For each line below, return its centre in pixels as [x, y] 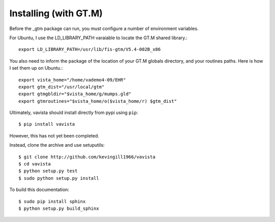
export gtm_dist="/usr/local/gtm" [61, 87]
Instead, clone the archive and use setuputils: [57, 145]
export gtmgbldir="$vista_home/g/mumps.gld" [75, 94]
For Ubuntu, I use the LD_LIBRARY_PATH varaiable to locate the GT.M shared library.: [99, 38]
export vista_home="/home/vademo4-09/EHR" [72, 80]
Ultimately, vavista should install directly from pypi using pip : [74, 113]
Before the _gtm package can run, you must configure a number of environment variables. [104, 29]
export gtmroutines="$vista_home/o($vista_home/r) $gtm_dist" [98, 101]
